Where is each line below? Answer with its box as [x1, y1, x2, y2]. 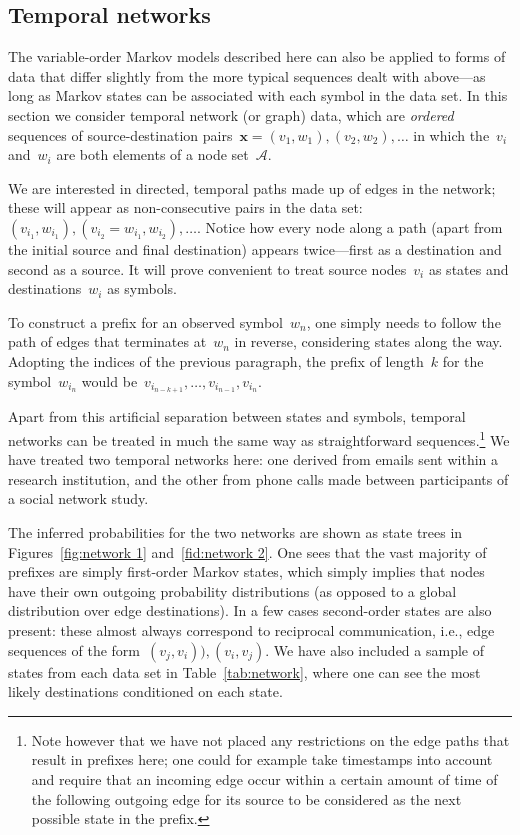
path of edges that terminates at [8, 331, 207, 352]
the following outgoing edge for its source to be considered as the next [31, 788, 462, 809]
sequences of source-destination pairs [8, 124, 233, 145]
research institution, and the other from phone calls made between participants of [8, 468, 509, 489]
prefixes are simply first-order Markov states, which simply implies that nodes [8, 561, 485, 582]
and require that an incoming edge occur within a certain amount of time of [31, 768, 498, 789]
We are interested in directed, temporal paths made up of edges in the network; [8, 177, 496, 198]
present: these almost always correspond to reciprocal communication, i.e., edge [8, 619, 495, 640]
